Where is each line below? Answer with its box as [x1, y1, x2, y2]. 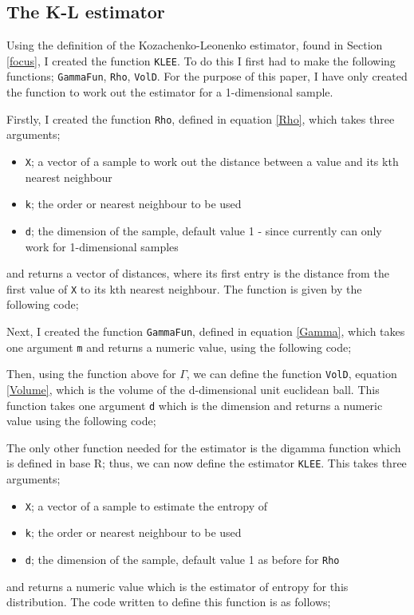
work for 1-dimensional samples [25, 238, 179, 254]
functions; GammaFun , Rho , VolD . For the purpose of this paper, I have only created [6, 68, 408, 85]
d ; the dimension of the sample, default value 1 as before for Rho [25, 550, 340, 567]
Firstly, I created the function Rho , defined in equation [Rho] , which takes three [6, 110, 395, 127]
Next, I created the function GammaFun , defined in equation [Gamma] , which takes [6, 322, 405, 339]
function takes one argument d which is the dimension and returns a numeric [6, 396, 383, 413]
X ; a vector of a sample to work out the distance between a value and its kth [25, 152, 399, 169]
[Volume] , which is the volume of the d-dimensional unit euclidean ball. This [6, 380, 380, 397]
